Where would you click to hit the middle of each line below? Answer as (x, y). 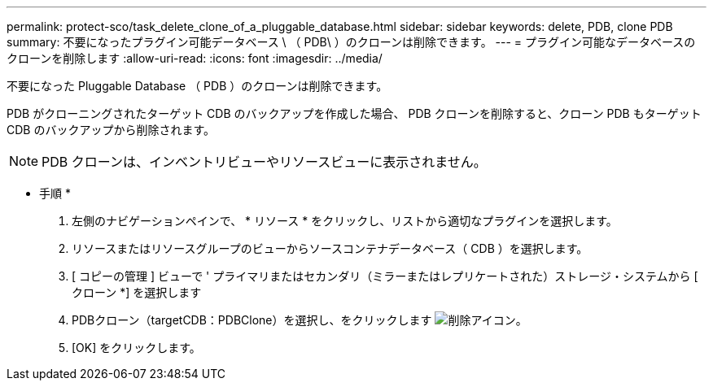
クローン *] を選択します (137, 292)
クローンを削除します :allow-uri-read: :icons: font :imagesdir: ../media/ (195, 58)
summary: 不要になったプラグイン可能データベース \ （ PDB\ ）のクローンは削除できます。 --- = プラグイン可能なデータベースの (351, 42)
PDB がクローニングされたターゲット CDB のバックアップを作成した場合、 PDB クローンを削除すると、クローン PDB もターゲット (354, 113)
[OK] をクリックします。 (136, 348)
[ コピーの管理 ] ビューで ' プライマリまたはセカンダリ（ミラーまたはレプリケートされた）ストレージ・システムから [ (385, 276)
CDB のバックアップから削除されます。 (111, 130)
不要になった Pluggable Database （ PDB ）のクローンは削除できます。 (197, 86)
